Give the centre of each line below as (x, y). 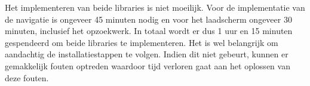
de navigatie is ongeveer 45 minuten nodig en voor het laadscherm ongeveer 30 (148, 19)
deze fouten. (27, 77)
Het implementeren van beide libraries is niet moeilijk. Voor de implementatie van (155, 7)
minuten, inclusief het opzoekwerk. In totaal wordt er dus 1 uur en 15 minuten (149, 31)
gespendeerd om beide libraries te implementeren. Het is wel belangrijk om (142, 42)
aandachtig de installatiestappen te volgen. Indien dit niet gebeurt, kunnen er (147, 54)
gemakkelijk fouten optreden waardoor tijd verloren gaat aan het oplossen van (148, 65)
